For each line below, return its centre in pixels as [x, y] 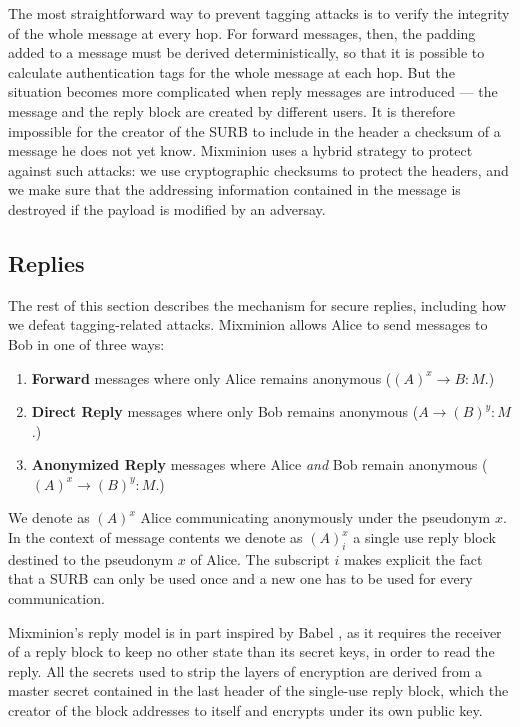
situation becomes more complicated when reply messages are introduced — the [253, 91]
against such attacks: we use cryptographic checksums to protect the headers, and [258, 169]
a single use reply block [424, 537]
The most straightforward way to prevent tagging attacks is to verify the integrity [259, 13]
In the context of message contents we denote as [155, 537]
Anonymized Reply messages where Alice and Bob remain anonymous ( [259, 464]
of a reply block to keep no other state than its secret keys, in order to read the [251, 651]
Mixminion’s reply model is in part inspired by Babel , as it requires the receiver [255, 631]
